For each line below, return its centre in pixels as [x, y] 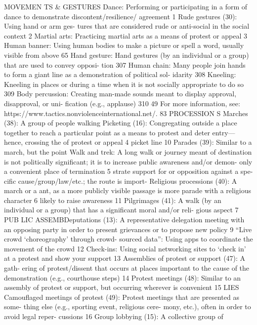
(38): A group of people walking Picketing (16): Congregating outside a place [121, 123]
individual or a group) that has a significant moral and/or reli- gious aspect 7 [121, 210]
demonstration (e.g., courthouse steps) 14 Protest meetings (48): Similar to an [123, 277]
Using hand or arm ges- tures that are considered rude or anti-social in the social [127, 26]
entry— [224, 132]
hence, [14, 142]
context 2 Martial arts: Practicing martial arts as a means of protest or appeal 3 [126, 35]
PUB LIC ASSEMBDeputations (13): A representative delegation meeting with [124, 220]
